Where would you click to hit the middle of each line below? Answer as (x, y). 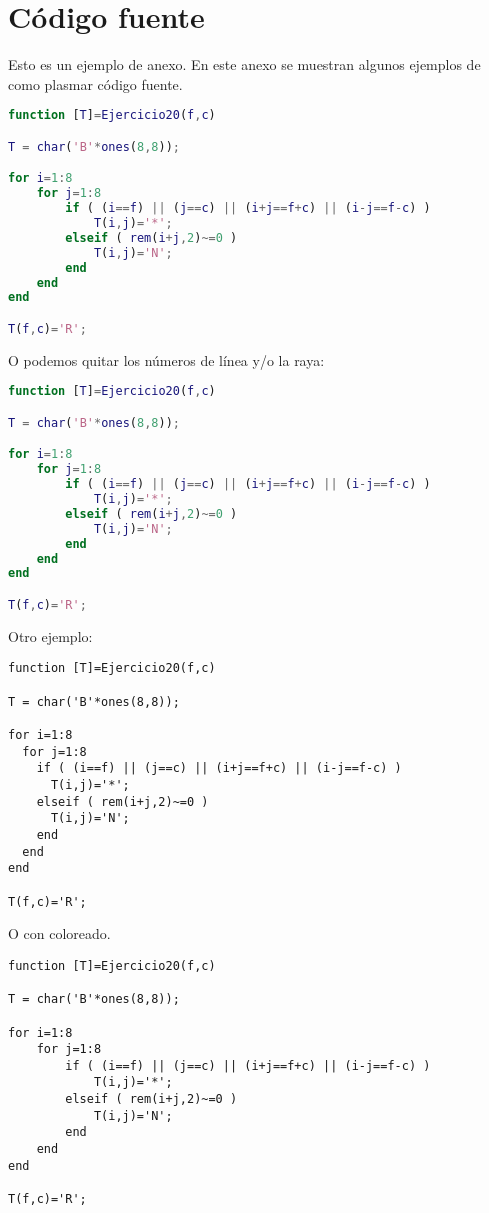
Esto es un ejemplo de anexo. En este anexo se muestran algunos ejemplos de (244, 64)
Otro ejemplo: (50, 635)
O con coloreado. (59, 933)
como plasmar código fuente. (95, 83)
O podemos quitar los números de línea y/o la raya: (166, 359)
